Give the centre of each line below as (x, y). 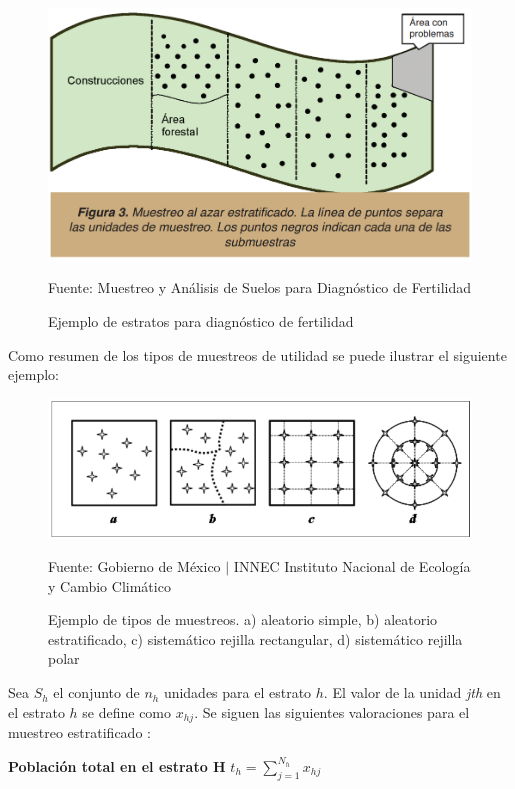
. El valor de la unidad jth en (412, 692)
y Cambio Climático (109, 585)
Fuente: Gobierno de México (134, 566)
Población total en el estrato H (117, 765)
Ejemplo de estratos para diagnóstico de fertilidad (201, 321)
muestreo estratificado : (79, 732)
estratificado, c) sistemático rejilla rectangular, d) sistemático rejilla (255, 638)
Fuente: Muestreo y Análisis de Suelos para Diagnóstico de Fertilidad (260, 287)
